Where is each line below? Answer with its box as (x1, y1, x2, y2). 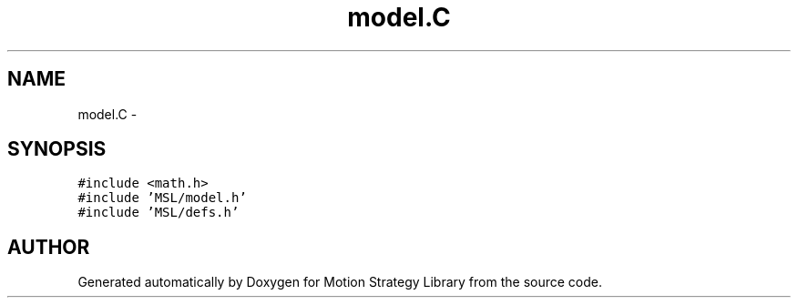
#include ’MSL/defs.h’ (77, 205, 240, 220)
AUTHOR (7, 235, 90, 259)
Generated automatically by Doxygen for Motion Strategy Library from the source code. (77, 274, 603, 290)
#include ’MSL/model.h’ (77, 190, 247, 206)
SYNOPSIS (7, 137, 107, 161)
